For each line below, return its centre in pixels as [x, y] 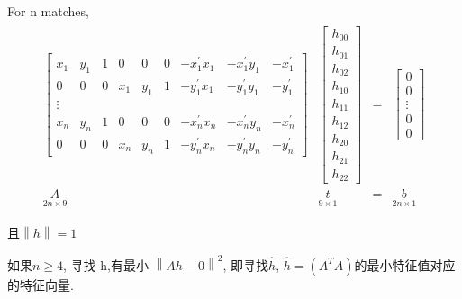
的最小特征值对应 [405, 264]
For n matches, [48, 11]
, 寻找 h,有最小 [106, 264]
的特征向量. [41, 284]
